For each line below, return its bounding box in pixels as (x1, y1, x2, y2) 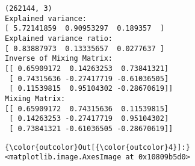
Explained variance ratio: (5, 34, 113, 43)
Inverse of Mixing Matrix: (5, 54, 113, 63)
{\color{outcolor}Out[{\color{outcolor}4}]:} (5, 143, 190, 152)
